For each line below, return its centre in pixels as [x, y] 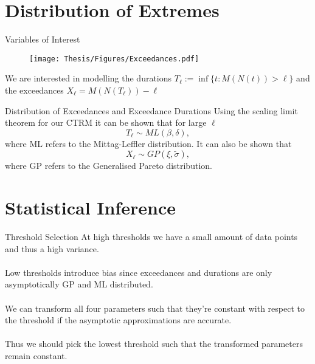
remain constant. [36, 355]
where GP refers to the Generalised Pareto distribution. [109, 166]
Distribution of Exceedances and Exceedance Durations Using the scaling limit [151, 110]
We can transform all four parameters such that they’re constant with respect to [155, 308]
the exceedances [34, 90]
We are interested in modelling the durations [88, 78]
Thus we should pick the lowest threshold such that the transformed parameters [154, 344]
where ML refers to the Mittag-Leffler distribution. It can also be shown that [148, 143]
